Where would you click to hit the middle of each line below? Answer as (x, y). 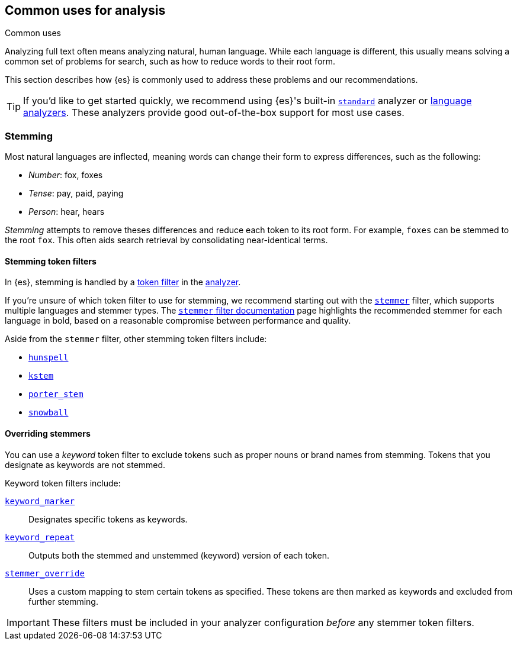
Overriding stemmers (48, 433)
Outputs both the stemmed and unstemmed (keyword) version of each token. (179, 555)
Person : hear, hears (67, 212)
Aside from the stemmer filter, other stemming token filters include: (136, 339)
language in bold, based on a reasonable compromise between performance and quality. (178, 321)
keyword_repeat (40, 537)
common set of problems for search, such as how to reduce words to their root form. (170, 62)
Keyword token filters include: (63, 483)
